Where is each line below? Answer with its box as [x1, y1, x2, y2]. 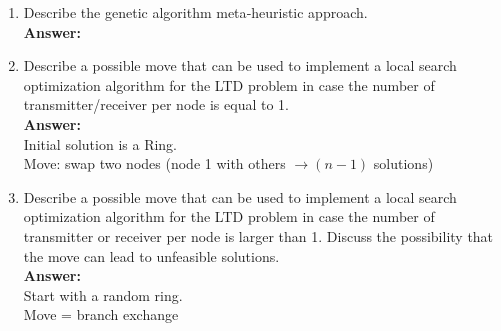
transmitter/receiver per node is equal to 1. [23, 94, 289, 115]
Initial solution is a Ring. [23, 133, 177, 154]
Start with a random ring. [23, 284, 183, 305]
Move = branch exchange [23, 304, 179, 325]
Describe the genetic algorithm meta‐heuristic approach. [23, 2, 368, 22]
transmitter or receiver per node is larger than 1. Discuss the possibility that [23, 225, 494, 246]
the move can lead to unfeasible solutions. [23, 245, 280, 266]
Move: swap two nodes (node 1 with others [23, 153, 286, 174]
